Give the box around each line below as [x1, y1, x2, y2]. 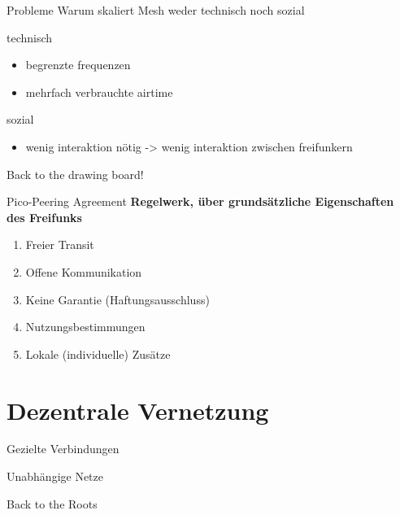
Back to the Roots [7, 495, 98, 512]
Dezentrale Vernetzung [7, 393, 269, 426]
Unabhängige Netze [7, 468, 103, 485]
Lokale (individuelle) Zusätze [25, 345, 171, 362]
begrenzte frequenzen [25, 56, 131, 73]
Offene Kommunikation [25, 263, 142, 280]
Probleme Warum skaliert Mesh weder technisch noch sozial [7, 2, 305, 18]
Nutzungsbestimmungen [25, 318, 146, 335]
